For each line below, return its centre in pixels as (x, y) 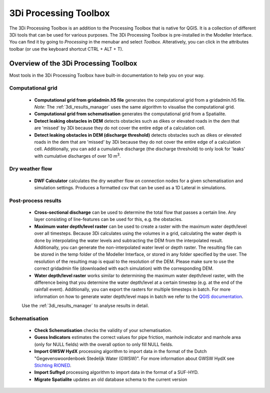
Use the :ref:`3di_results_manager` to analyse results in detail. (85, 306)
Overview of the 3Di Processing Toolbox (73, 63)
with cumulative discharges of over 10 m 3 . (77, 155)
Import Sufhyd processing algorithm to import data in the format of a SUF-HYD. (116, 372)
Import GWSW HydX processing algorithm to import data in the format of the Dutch (120, 351)
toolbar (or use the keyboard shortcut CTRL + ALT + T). (66, 49)
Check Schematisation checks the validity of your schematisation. (103, 330)
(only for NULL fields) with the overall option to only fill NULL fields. (104, 344)
